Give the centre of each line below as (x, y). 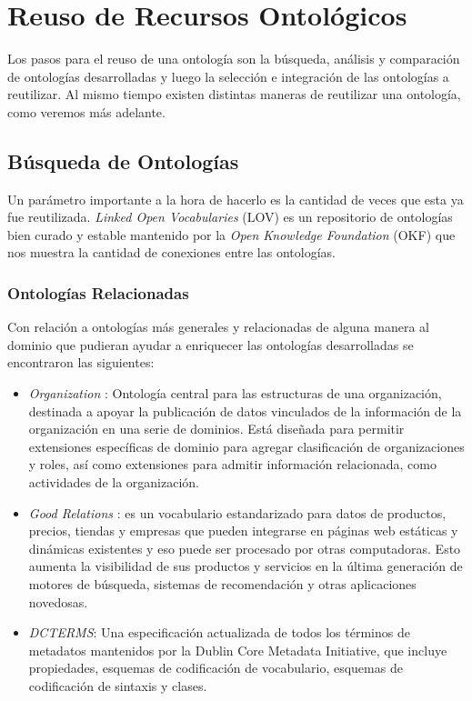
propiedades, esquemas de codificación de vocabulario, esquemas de (216, 668)
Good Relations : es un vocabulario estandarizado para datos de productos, (237, 512)
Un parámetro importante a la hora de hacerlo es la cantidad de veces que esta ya (236, 199)
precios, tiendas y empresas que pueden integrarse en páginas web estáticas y (243, 531)
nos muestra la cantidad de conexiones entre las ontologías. (171, 252)
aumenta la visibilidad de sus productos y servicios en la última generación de (246, 566)
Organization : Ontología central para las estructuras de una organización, (235, 393)
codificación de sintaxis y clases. (118, 685)
